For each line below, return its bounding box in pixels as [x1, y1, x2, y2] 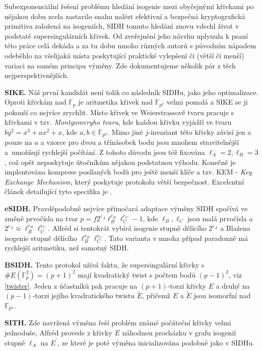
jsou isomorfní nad [193, 290, 251, 301]
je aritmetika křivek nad [78, 97, 153, 107]
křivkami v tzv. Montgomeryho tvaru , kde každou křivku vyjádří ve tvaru [5, 117, 232, 127]
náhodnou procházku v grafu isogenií [122, 327, 236, 338]
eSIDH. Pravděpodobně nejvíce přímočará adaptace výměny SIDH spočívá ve [5, 203, 248, 213]
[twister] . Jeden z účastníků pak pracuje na [5, 280, 138, 291]
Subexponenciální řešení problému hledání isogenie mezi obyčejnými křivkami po [5, 1, 254, 11]
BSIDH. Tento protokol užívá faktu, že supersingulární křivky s [5, 259, 205, 270]
